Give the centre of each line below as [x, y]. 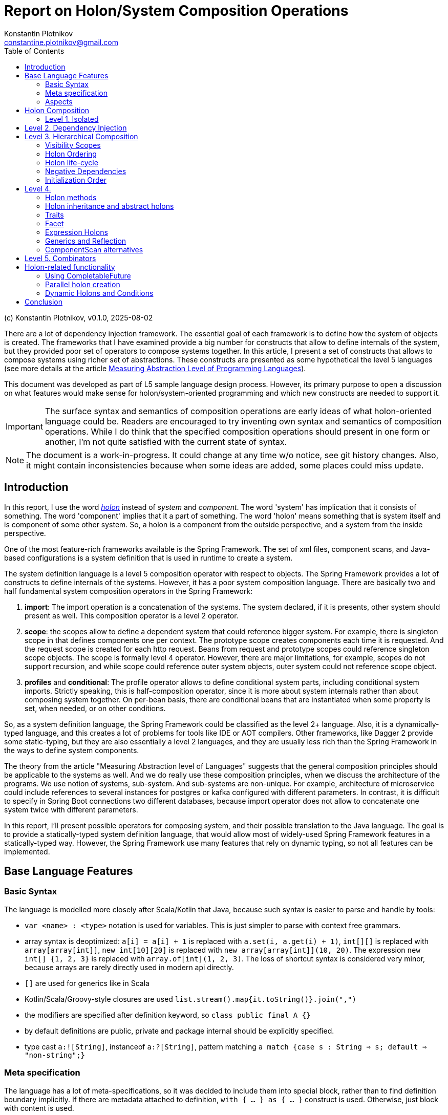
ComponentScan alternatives [94, 249]
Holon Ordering [71, 154]
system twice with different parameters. [71, 809]
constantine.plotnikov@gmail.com [61, 42]
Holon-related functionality [70, 267]
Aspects [59, 101]
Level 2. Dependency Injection [76, 127]
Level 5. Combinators [60, 258]
